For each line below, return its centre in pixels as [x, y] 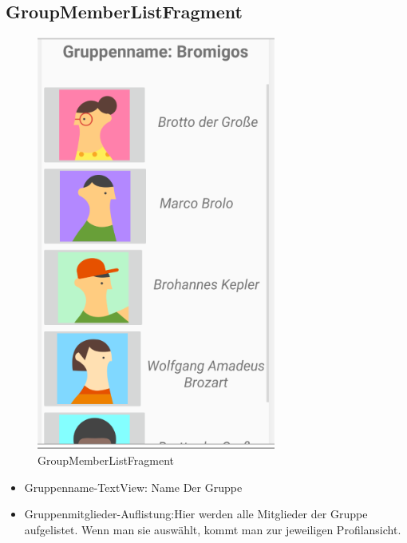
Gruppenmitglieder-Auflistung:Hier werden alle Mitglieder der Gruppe [196, 514]
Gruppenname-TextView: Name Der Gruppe [133, 487]
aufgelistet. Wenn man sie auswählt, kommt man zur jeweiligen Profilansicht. [213, 529]
